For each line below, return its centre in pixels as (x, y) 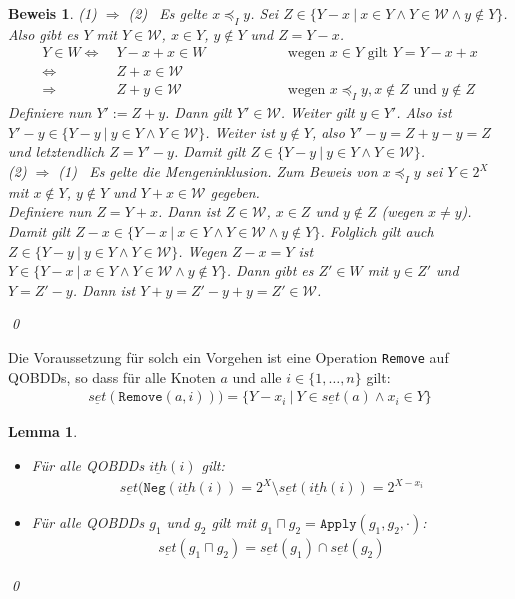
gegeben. (235, 191)
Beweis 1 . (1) (52, 13)
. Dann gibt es (270, 270)
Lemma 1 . (43, 431)
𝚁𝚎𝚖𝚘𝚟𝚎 (140, 397)
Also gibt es (43, 33)
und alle (257, 376)
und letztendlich (56, 151)
